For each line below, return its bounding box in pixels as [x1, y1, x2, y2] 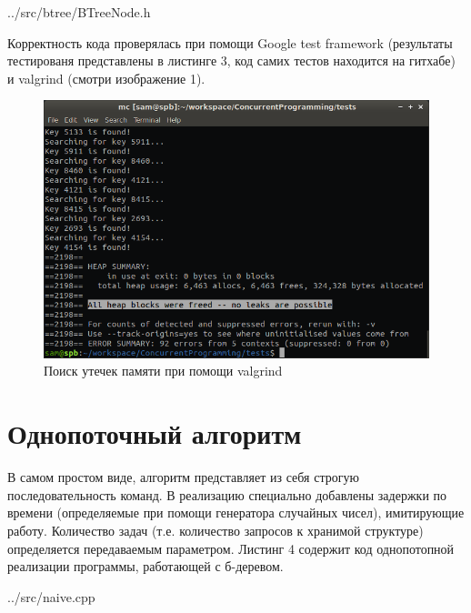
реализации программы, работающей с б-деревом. [7, 557, 284, 576]
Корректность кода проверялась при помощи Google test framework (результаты [7, 33, 453, 52]
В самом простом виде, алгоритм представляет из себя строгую [7, 467, 359, 487]
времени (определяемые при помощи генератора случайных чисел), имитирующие [7, 503, 465, 522]
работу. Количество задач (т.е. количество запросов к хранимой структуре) [7, 520, 424, 539]
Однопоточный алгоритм [7, 415, 302, 452]
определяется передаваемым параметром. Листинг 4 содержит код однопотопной [7, 538, 455, 558]
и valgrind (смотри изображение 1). [7, 68, 205, 87]
